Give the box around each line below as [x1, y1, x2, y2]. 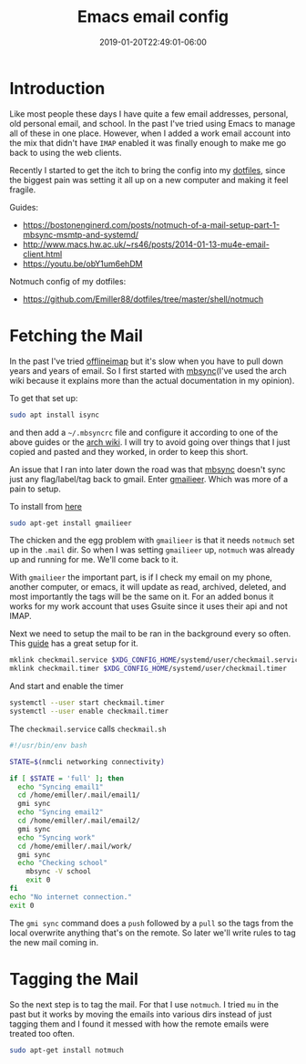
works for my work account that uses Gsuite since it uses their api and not [9, 601, 289, 612]
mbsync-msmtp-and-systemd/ [22, 229, 139, 240]
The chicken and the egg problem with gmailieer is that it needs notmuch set [9, 535, 295, 546]
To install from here [9, 501, 83, 511]
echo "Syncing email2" [17, 808, 104, 817]
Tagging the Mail [9, 968, 139, 989]
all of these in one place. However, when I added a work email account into [9, 128, 291, 139]
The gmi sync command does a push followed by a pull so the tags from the [9, 917, 294, 928]
